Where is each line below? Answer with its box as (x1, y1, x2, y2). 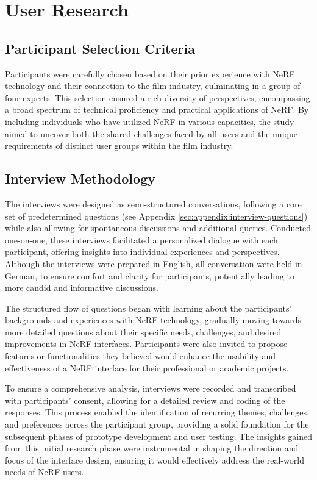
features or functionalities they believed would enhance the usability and (5, 349, 276, 362)
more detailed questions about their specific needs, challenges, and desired (5, 325, 282, 338)
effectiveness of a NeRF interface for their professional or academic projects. (5, 361, 289, 374)
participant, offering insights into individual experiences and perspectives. (5, 245, 280, 258)
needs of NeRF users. (5, 465, 84, 478)
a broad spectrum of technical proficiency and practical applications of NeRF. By (5, 103, 309, 116)
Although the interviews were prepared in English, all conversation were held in (5, 257, 302, 270)
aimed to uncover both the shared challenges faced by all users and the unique (5, 127, 297, 140)
